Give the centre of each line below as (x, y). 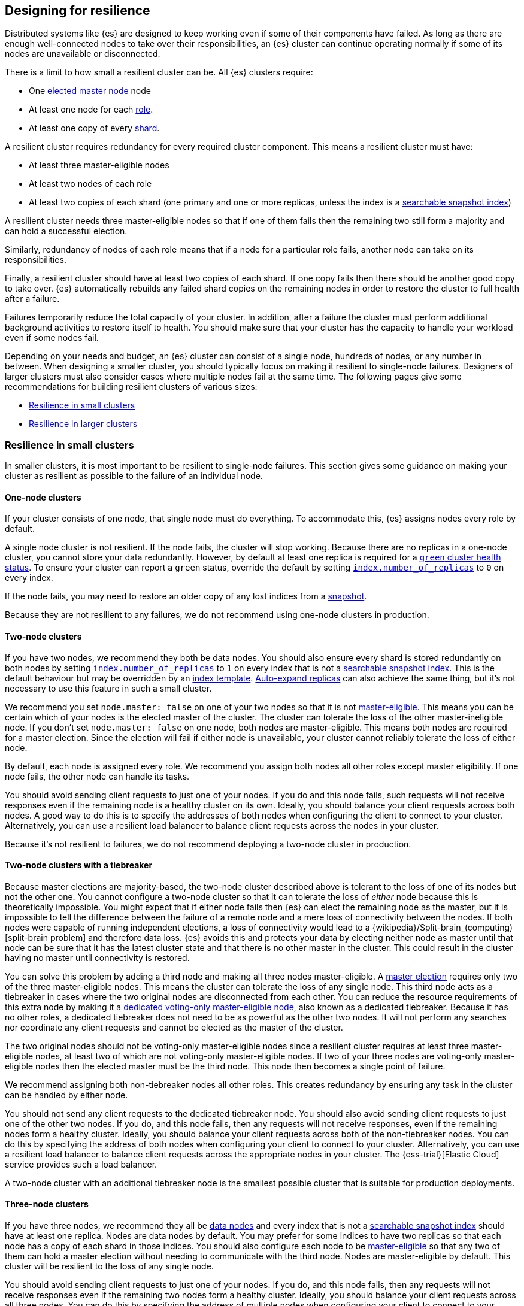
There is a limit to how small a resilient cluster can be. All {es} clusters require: (159, 72)
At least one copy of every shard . (94, 128)
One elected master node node (90, 91)
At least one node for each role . (91, 110)
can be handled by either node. (66, 1095)
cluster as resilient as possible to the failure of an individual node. (134, 476)
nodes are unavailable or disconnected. (83, 54)
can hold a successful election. (66, 231)
